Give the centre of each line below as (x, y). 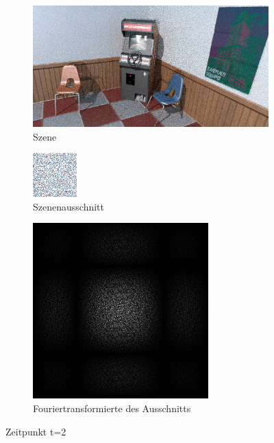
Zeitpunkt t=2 (36, 431)
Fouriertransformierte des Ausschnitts (112, 408)
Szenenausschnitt (68, 206)
